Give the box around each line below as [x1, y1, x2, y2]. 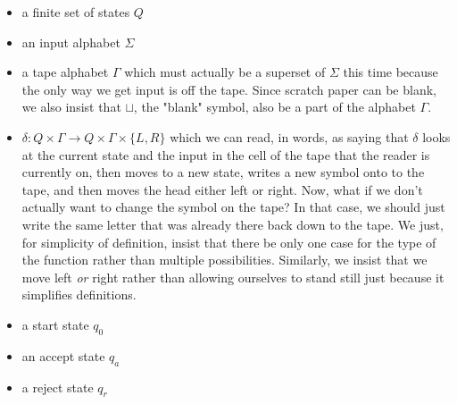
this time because [343, 63, 438, 81]
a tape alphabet [21, 63, 109, 81]
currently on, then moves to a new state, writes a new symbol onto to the [21, 163, 425, 181]
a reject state [21, 377, 94, 396]
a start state [21, 315, 89, 333]
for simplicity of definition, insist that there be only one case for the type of [21, 232, 436, 251]
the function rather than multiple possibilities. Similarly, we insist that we [21, 250, 428, 269]
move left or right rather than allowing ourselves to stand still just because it [21, 267, 445, 286]
